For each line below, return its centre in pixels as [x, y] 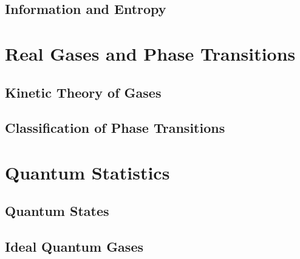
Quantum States [57, 211]
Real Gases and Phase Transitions [150, 53]
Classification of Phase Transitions [115, 128]
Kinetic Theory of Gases [83, 92]
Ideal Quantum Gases [74, 247]
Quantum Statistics [87, 172]
